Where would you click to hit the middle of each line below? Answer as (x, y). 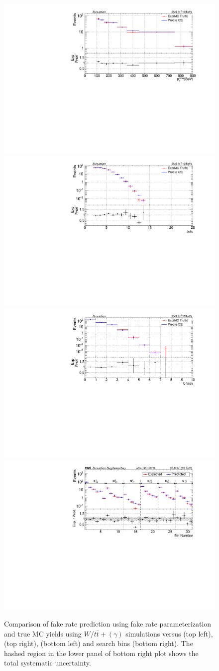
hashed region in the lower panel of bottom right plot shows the (101, 653)
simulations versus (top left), (169, 633)
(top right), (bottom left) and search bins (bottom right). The (99, 643)
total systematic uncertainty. (48, 663)
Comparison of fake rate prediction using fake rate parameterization (108, 624)
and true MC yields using (43, 633)
